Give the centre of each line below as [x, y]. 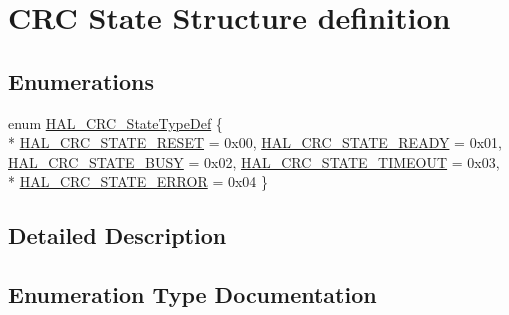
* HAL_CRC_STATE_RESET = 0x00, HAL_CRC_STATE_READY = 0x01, [255, 142]
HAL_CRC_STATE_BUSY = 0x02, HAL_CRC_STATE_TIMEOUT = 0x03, [254, 161]
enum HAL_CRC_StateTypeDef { [115, 122]
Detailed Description [117, 235]
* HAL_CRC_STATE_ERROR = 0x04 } [138, 181]
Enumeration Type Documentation [192, 294]
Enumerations [81, 80]
